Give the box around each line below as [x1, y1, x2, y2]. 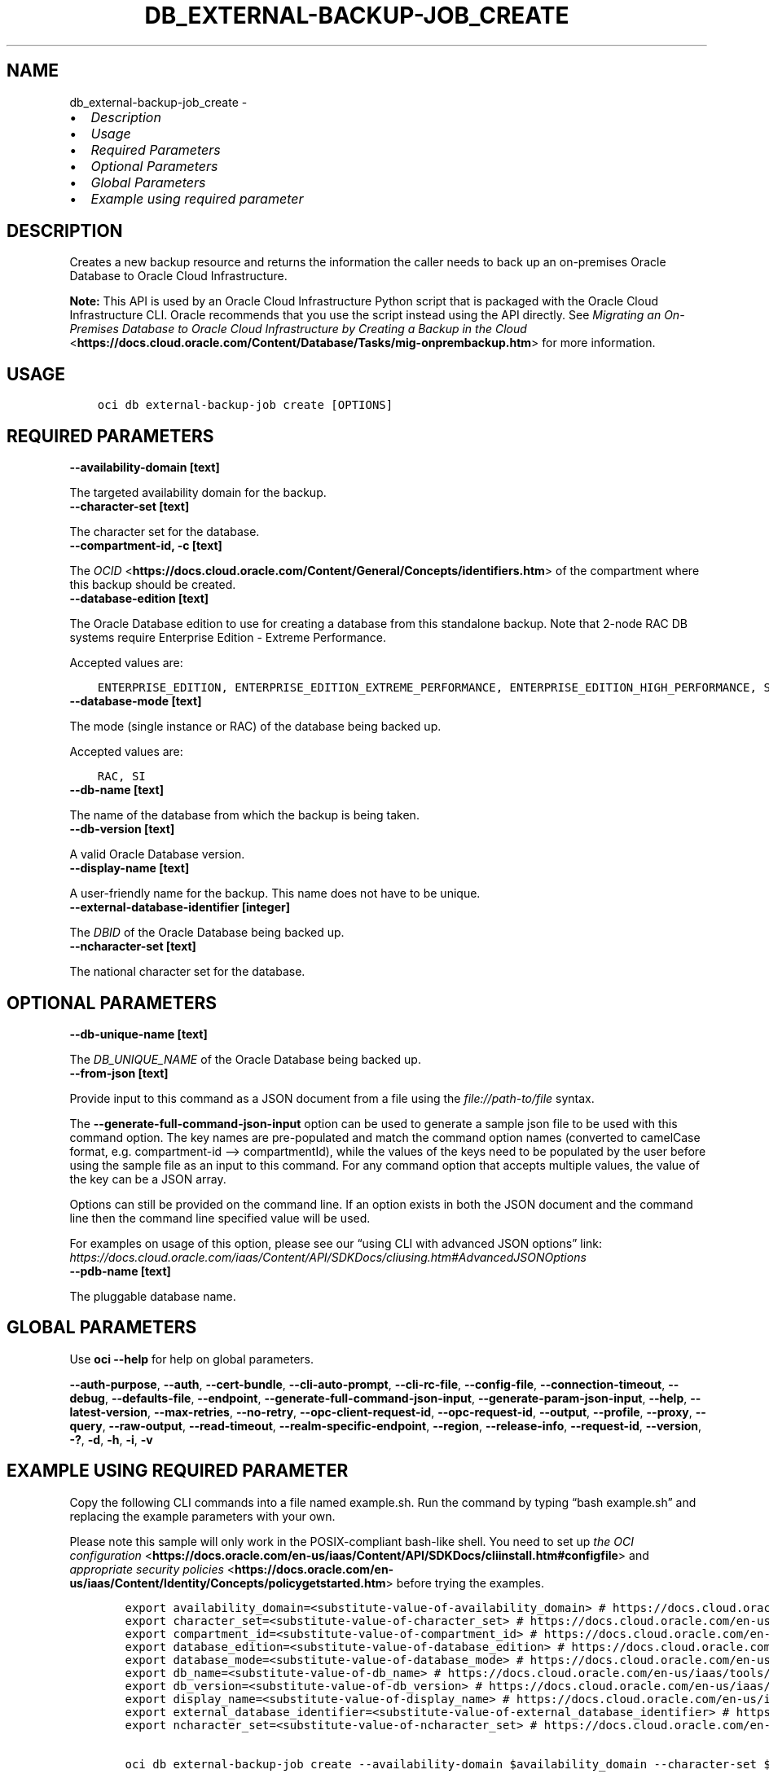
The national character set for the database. [69, 964, 305, 979]
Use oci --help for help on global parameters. [69, 1351, 314, 1366]
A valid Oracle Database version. [69, 847, 245, 862]
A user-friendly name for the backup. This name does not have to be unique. [69, 886, 481, 901]
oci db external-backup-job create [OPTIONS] [97, 398, 393, 412]
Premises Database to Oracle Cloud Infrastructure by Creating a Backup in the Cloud [69, 322, 527, 336]
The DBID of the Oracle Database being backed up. [69, 925, 345, 940]
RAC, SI [97, 770, 146, 784]
